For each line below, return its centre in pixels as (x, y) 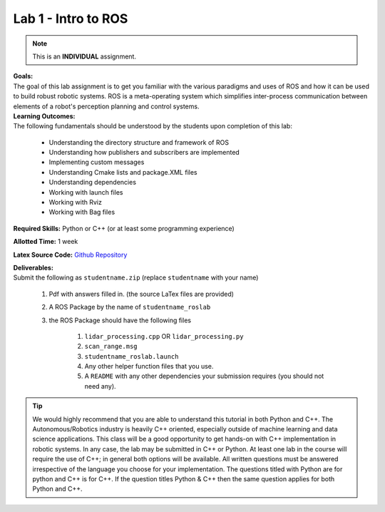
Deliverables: (33, 267)
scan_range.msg (111, 347)
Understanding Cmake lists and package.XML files (123, 172)
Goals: (23, 76)
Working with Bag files (82, 212)
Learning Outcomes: (44, 116)
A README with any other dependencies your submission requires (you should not (204, 376)
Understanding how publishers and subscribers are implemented (144, 153)
